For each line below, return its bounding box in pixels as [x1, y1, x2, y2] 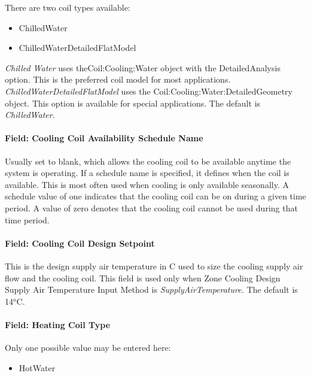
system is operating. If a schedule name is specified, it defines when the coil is [5, 166, 289, 179]
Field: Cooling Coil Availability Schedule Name [5, 132, 203, 144]
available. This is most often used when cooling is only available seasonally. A [5, 178, 289, 190]
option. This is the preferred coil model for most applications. [5, 73, 231, 86]
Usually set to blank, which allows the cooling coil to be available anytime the [5, 154, 291, 167]
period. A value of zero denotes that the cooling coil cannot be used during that [5, 201, 298, 214]
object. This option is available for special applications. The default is [5, 96, 261, 109]
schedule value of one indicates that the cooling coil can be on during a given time [5, 190, 306, 202]
